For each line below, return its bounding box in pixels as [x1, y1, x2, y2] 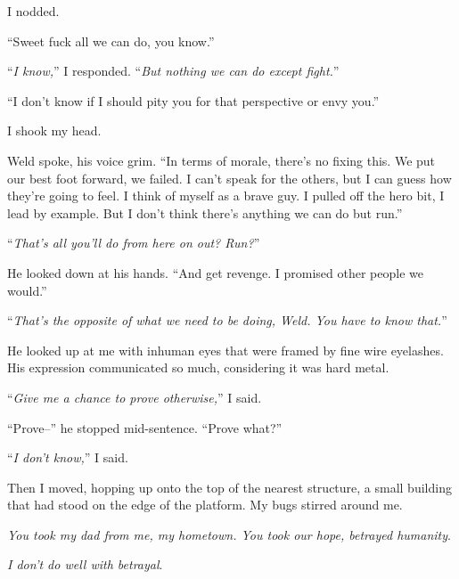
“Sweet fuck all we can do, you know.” [7, 31, 215, 50]
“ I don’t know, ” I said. [7, 448, 128, 467]
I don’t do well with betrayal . [7, 555, 163, 574]
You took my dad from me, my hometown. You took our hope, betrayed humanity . [7, 525, 451, 543]
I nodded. [7, 2, 60, 20]
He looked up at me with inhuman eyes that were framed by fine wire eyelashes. [7, 340, 444, 359]
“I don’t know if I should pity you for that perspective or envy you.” [7, 91, 380, 110]
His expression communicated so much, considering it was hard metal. [7, 358, 389, 377]
